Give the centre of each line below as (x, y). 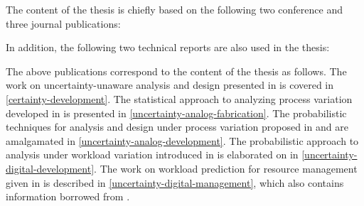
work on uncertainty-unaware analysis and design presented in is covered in (170, 85)
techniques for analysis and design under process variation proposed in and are (177, 127)
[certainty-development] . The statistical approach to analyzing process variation (179, 98)
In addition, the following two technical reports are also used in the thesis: (168, 47)
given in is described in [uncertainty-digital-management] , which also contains (175, 182)
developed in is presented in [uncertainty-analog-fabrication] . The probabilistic (176, 113)
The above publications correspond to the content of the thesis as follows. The (176, 71)
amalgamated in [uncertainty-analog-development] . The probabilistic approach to (182, 140)
